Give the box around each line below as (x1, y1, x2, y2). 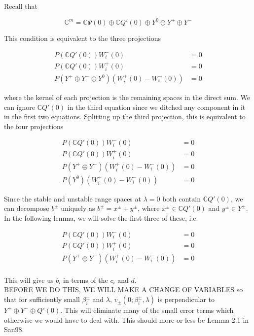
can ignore (4, 101, 36, 112)
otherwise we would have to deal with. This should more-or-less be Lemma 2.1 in (4, 314, 249, 325)
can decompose (4, 203, 49, 213)
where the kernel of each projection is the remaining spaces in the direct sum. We (4, 92, 251, 102)
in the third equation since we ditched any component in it (67, 101, 246, 112)
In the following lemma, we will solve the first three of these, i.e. (4, 212, 198, 223)
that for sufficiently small (4, 294, 80, 304)
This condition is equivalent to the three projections (4, 33, 161, 43)
